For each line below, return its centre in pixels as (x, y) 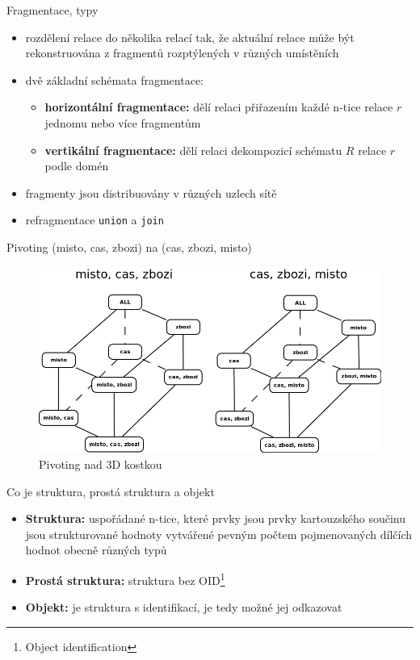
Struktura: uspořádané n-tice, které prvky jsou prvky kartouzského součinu (216, 518)
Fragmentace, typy (52, 10)
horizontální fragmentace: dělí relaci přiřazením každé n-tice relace (219, 107)
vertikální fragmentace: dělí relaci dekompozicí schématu (193, 150)
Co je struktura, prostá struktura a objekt (111, 491)
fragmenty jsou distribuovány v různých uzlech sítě (151, 192)
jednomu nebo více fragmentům (123, 122)
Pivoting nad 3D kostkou (101, 464)
